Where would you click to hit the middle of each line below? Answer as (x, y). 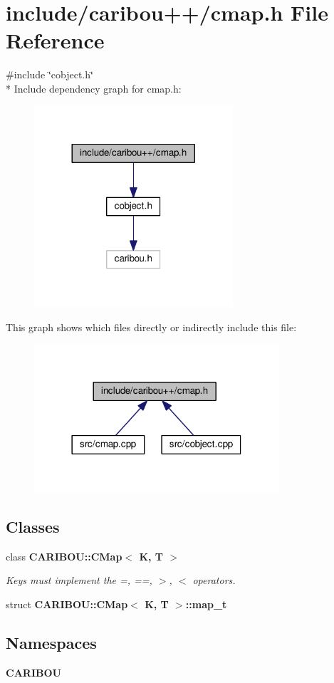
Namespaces (51, 642)
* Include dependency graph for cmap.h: (94, 88)
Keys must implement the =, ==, (79, 580)
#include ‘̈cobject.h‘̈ (49, 74)
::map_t (206, 604)
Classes (33, 526)
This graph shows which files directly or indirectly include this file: (151, 327)
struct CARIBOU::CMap (67, 604)
